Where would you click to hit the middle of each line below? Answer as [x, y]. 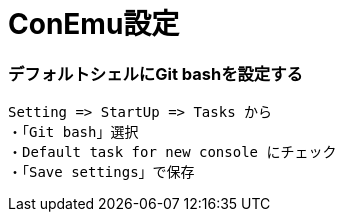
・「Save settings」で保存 [101, 172]
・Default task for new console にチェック [172, 152]
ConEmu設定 [94, 24]
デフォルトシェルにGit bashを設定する [155, 73]
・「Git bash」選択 [73, 132]
